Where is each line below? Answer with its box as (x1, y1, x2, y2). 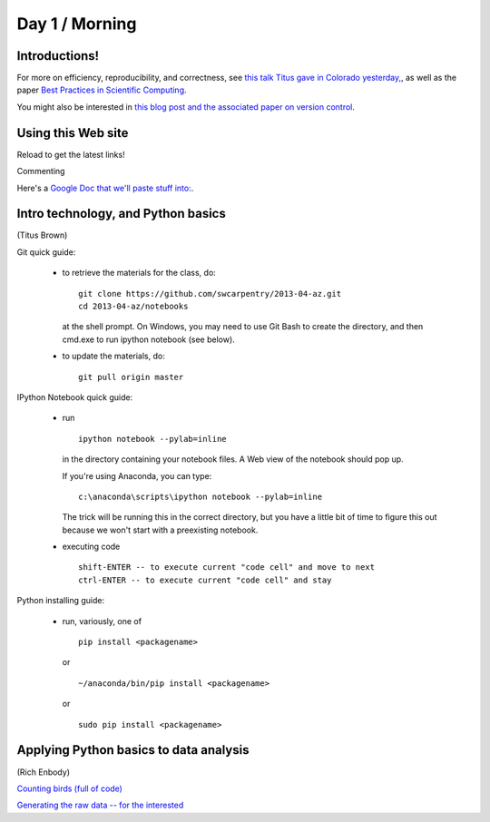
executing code (62, 541, 121, 553)
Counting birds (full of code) (16, 783, 122, 794)
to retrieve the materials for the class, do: (62, 268, 217, 279)
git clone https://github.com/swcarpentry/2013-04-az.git (78, 289, 342, 298)
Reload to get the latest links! (16, 149, 126, 160)
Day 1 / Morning (16, 14, 137, 34)
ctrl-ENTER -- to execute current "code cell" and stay (78, 574, 332, 585)
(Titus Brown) (16, 230, 68, 240)
